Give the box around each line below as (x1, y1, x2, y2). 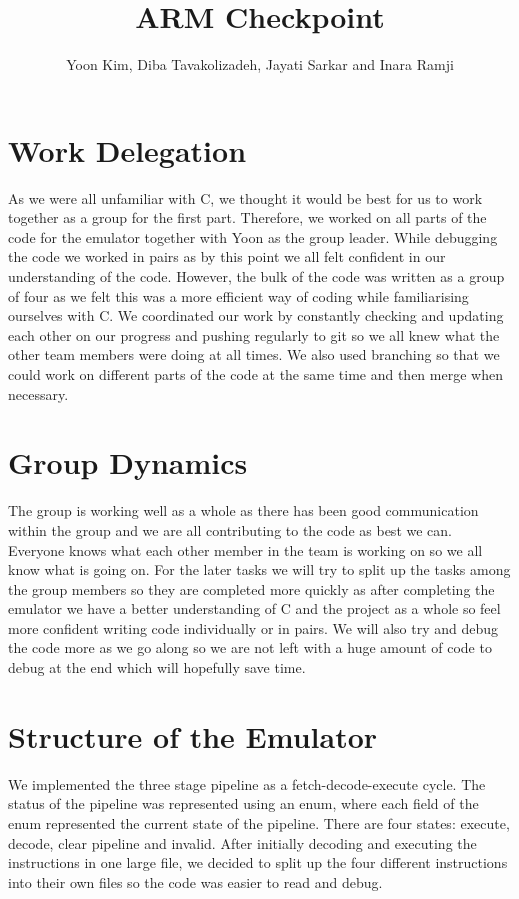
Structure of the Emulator (8, 715, 378, 756)
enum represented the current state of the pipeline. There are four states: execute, (8, 812, 510, 833)
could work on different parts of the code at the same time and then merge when (8, 364, 503, 384)
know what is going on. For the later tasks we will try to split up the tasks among (8, 559, 511, 580)
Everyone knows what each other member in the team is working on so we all (8, 539, 483, 560)
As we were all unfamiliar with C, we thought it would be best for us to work (8, 187, 483, 208)
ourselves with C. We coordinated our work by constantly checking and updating (8, 305, 504, 326)
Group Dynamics (8, 442, 248, 483)
